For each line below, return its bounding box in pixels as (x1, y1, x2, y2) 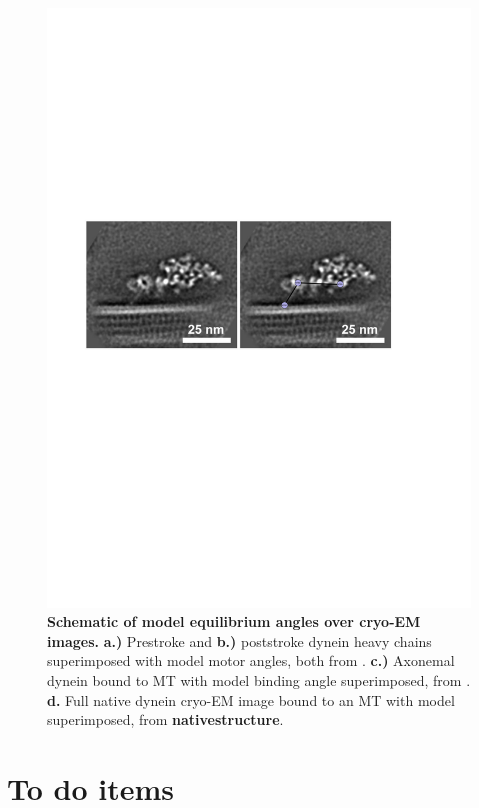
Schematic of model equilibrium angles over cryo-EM (47, 611, 421, 632)
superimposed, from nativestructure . (47, 709, 284, 730)
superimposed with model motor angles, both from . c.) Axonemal (47, 650, 455, 671)
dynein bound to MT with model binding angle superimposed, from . (47, 670, 471, 691)
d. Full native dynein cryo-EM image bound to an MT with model (47, 689, 455, 710)
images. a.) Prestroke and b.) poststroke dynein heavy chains (47, 630, 432, 651)
